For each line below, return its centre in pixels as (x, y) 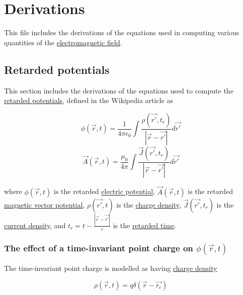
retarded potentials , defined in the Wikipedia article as (89, 100)
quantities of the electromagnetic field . (63, 42)
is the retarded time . (145, 225)
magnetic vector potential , (45, 204)
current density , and (35, 225)
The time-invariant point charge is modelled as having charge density (111, 268)
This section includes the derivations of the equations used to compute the (119, 90)
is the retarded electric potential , (104, 191)
